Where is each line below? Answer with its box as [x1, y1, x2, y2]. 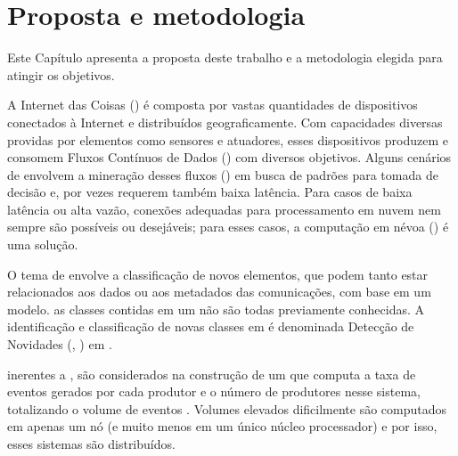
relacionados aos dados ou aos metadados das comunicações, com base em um [7, 282, 431, 301]
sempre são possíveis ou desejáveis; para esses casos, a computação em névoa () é [7, 217, 449, 236]
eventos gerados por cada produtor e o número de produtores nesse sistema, [7, 382, 421, 401]
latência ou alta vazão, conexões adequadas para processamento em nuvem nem [7, 199, 441, 218]
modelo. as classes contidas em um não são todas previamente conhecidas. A [7, 299, 425, 318]
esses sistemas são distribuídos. [7, 435, 176, 452]
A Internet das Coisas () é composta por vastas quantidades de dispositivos [7, 95, 418, 114]
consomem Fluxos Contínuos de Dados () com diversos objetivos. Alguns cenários [7, 148, 452, 167]
